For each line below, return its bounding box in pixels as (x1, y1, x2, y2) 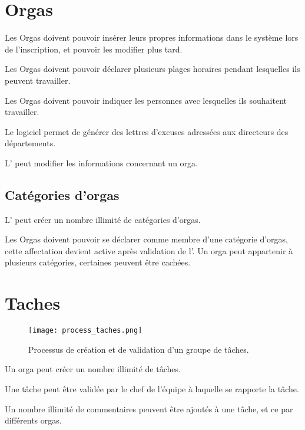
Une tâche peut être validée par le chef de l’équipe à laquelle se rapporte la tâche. (5, 383, 299, 395)
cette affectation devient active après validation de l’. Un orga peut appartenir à (5, 244, 293, 257)
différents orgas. (5, 414, 62, 426)
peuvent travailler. (5, 74, 71, 86)
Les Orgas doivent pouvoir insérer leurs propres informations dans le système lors (5, 31, 299, 44)
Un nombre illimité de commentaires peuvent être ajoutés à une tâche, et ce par (5, 402, 293, 415)
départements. (5, 137, 56, 149)
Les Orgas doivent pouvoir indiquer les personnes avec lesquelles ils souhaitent (5, 94, 287, 106)
